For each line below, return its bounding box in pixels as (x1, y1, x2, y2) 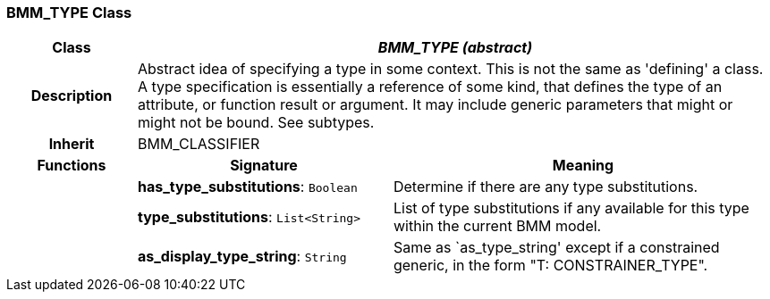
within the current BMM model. (393, 217, 602, 236)
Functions (37, 156, 106, 175)
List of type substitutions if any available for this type (393, 199, 749, 218)
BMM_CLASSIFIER (137, 135, 260, 154)
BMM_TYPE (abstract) (377, 38, 533, 57)
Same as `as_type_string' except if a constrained (393, 238, 720, 257)
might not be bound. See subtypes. (137, 113, 375, 132)
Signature (230, 156, 298, 175)
